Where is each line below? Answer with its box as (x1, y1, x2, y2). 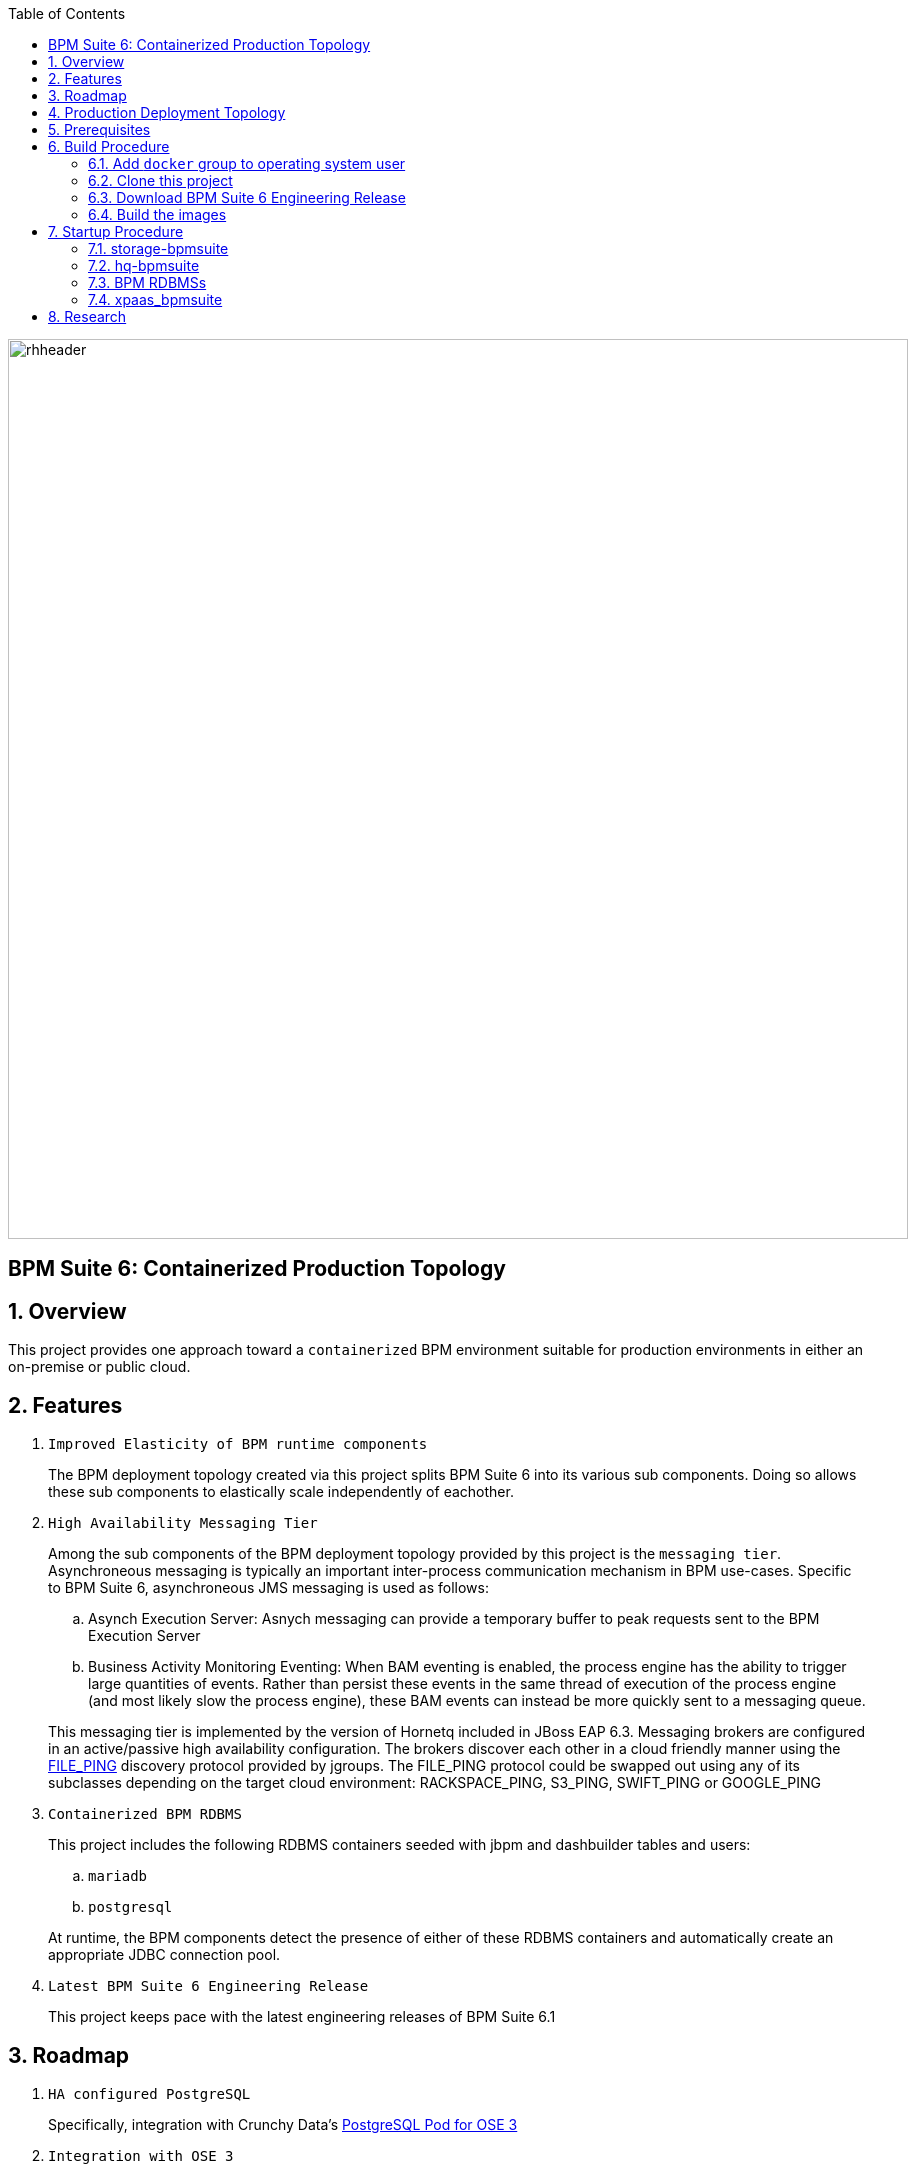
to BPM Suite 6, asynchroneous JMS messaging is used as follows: (48, 1579, 489, 1597)
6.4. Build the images (88, 206, 227, 223)
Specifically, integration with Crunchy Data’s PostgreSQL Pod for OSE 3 (48, 2115, 518, 2133)
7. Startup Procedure (48, 223, 184, 240)
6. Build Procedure (48, 138, 170, 155)
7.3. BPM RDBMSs (88, 274, 207, 291)
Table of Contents (8, 5, 126, 22)
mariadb (88, 1868, 148, 1885)
